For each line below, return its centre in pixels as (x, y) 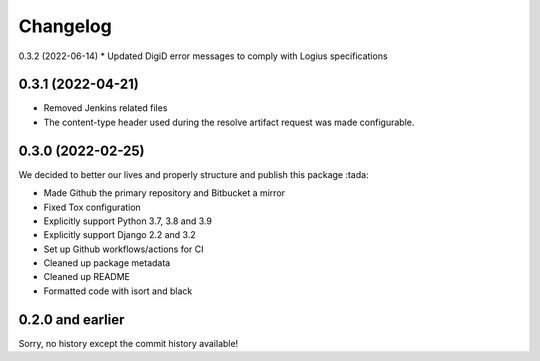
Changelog (65, 26)
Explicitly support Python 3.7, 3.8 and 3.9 (127, 221)
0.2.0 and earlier (71, 319)
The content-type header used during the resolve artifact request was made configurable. (229, 122)
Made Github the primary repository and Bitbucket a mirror (164, 193)
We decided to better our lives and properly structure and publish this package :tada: (193, 174)
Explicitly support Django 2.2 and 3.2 (119, 235)
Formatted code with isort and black (118, 291)
